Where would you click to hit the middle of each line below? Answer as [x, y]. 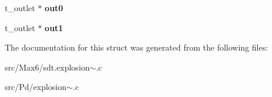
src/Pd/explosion [36, 87]
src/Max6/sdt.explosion [47, 67]
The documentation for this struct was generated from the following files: [137, 47]
